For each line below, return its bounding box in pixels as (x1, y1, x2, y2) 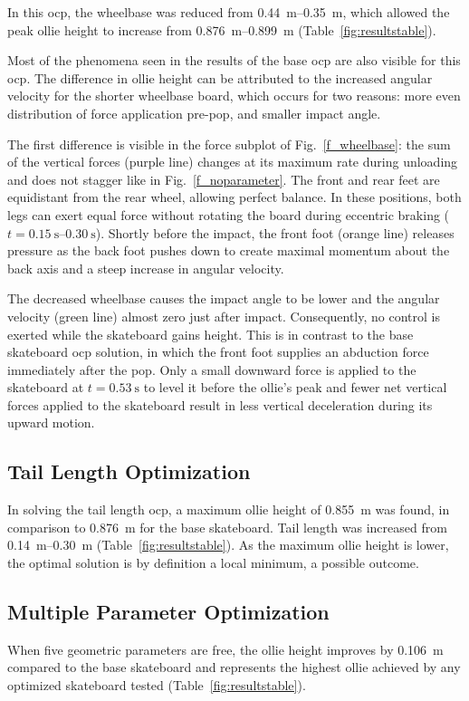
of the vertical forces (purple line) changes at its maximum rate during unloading (7, 152, 458, 171)
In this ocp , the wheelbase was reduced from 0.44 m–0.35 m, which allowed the (7, 3, 450, 21)
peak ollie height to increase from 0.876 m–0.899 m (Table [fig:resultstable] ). (7, 20, 436, 39)
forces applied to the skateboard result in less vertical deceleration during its (7, 395, 433, 414)
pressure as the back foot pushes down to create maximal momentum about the (7, 241, 450, 260)
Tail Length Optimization (7, 457, 251, 485)
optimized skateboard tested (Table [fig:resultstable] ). (7, 676, 306, 695)
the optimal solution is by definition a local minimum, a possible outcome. (7, 553, 419, 572)
